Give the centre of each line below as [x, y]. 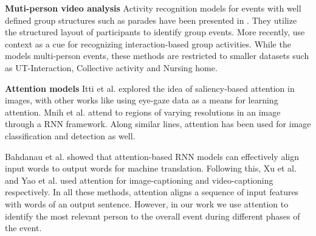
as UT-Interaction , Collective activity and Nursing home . [111, 67]
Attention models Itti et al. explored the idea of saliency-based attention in [150, 88]
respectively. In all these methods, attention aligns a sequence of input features [152, 192]
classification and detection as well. [70, 135]
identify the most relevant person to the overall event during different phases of [153, 216]
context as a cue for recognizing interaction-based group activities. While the [148, 43]
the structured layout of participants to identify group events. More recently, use [155, 32]
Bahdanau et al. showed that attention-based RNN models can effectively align [152, 156]
